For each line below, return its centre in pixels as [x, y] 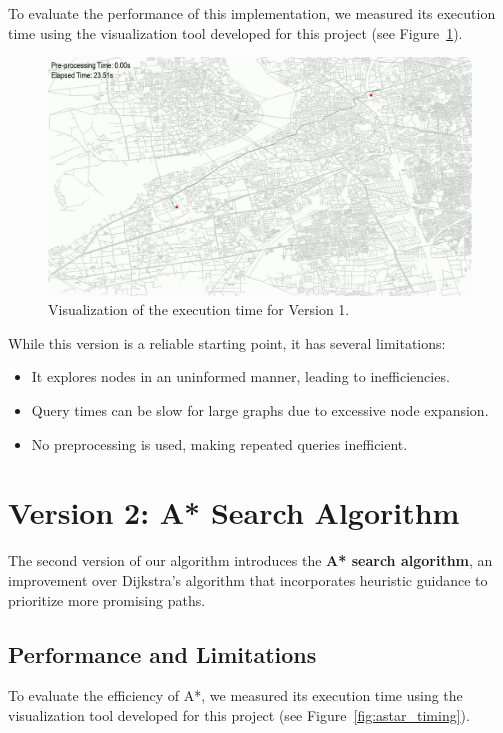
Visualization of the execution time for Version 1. [199, 309]
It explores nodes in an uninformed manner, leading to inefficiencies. [240, 376]
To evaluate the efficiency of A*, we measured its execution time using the [235, 695]
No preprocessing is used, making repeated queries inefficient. [219, 443]
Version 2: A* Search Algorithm [234, 512]
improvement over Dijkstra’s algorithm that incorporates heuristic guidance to [248, 579]
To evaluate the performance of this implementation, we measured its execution [252, 13]
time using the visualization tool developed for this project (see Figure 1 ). [235, 32]
